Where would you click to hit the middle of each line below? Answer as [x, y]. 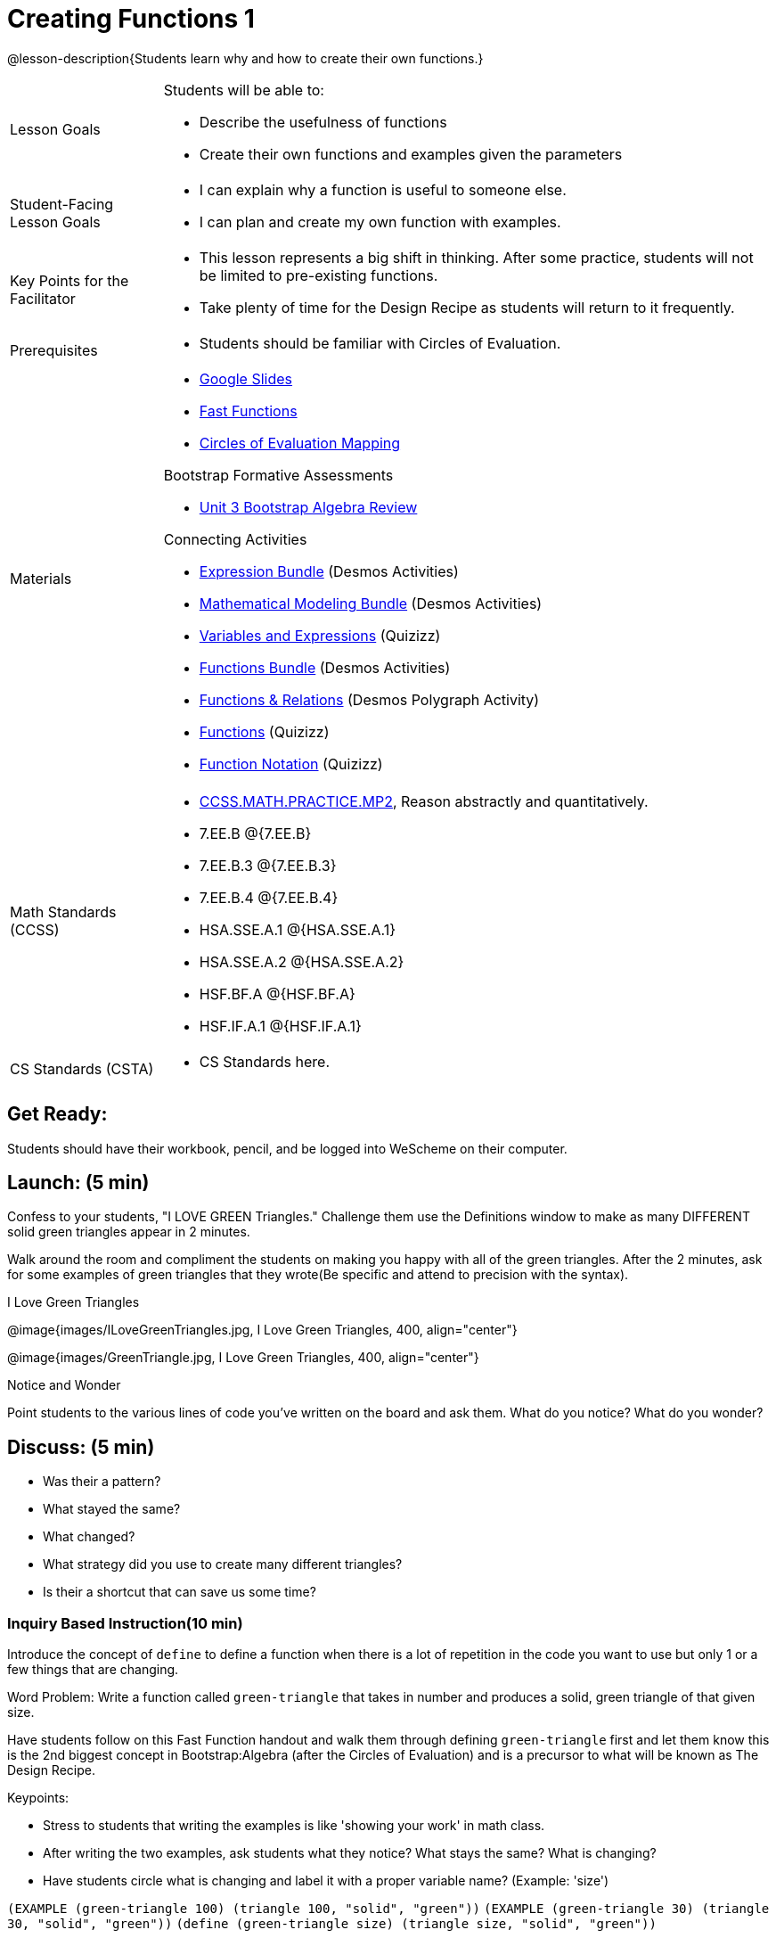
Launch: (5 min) [78, 1183]
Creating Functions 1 [131, 19]
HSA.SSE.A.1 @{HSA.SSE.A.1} [298, 929]
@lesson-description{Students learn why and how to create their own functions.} [245, 58]
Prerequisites [54, 350]
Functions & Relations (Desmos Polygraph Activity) [369, 699]
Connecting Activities [235, 539]
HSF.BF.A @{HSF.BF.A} [277, 994]
